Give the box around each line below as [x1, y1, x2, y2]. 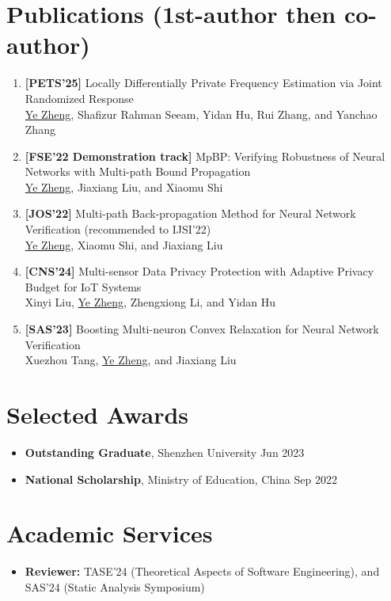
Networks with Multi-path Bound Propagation [25, 163, 251, 180]
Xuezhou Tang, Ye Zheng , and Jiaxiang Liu [25, 352, 237, 368]
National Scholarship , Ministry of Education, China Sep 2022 [25, 470, 337, 487]
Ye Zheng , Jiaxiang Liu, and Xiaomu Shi [25, 178, 223, 195]
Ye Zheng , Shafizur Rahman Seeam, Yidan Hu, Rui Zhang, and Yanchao [25, 105, 378, 122]
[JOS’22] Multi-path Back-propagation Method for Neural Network [25, 205, 356, 222]
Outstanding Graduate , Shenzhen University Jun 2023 [25, 443, 305, 460]
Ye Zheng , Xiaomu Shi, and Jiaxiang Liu [25, 236, 223, 253]
